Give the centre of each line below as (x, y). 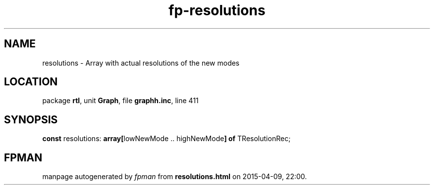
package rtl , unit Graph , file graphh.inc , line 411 (120, 101)
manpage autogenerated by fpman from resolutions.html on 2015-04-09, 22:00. (175, 177)
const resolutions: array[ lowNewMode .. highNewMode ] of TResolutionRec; (166, 139)
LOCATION (31, 82)
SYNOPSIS (31, 119)
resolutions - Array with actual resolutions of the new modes (141, 63)
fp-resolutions (217, 10)
